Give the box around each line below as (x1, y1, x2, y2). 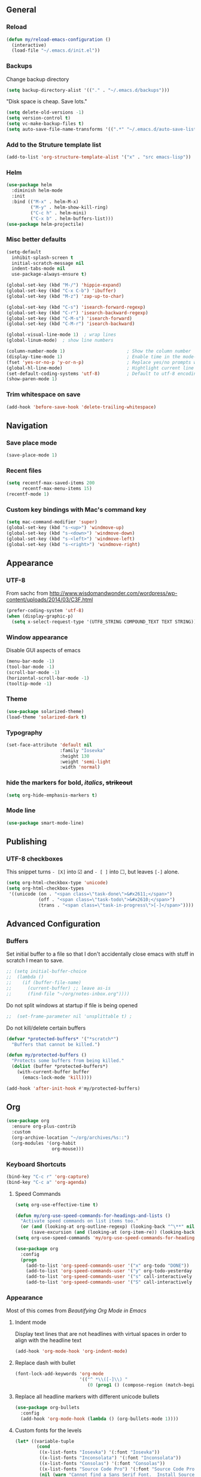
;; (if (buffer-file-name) (6, 980, 82, 986)
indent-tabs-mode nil (11, 265, 66, 272)
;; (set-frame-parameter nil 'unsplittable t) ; (6, 1013, 133, 1019)
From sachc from (6, 590, 48, 597)
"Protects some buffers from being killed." (11, 1058, 124, 1064)
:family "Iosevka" (59, 747, 106, 753)
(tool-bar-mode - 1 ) (6, 664, 55, 670)
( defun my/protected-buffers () (6, 1052, 87, 1058)
